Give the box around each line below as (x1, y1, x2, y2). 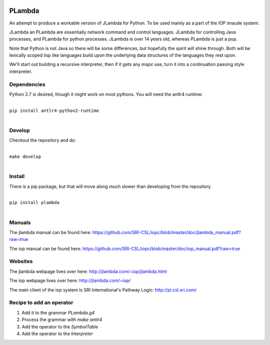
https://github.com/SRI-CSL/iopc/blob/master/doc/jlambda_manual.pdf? (92, 229, 241, 235)
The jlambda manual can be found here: (9, 229, 91, 235)
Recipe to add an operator (9, 299, 73, 306)
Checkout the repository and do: (9, 137, 76, 143)
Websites (9, 258, 33, 265)
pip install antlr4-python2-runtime (9, 107, 99, 113)
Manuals (9, 219, 31, 226)
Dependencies (9, 80, 46, 87)
